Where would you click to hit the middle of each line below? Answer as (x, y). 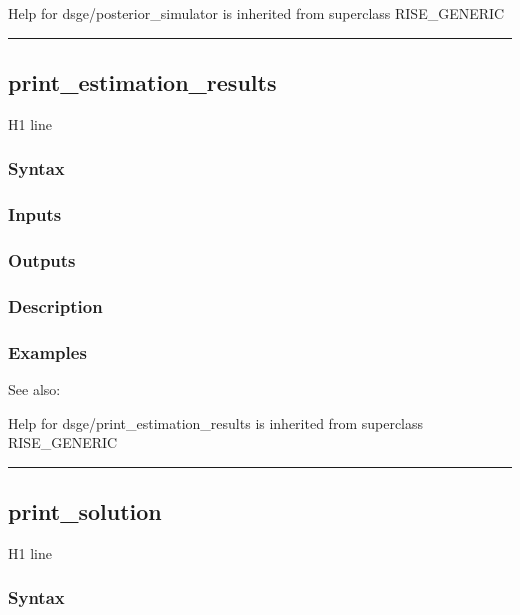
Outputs (42, 260)
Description (55, 305)
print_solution (85, 511)
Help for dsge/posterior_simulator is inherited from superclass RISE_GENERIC (256, 13)
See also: (34, 388)
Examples (47, 351)
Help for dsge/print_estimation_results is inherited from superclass (216, 422)
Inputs (35, 214)
